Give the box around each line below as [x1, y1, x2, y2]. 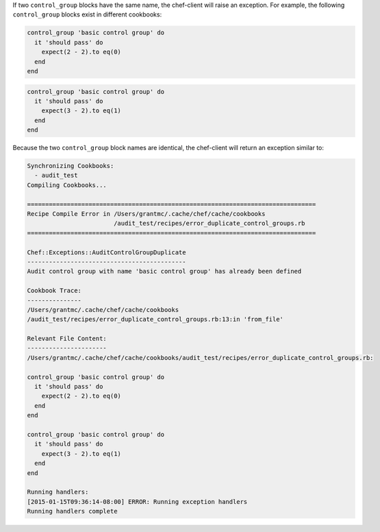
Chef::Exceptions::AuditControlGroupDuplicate [27, 248, 186, 256]
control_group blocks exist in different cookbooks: [12, 10, 162, 19]
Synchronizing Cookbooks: [27, 162, 114, 170]
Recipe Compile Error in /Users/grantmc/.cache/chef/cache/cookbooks [27, 210, 266, 217]
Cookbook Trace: [27, 287, 82, 295]
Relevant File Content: [27, 335, 107, 343]
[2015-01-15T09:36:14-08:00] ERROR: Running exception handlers [27, 498, 248, 505]
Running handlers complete [27, 507, 118, 516]
